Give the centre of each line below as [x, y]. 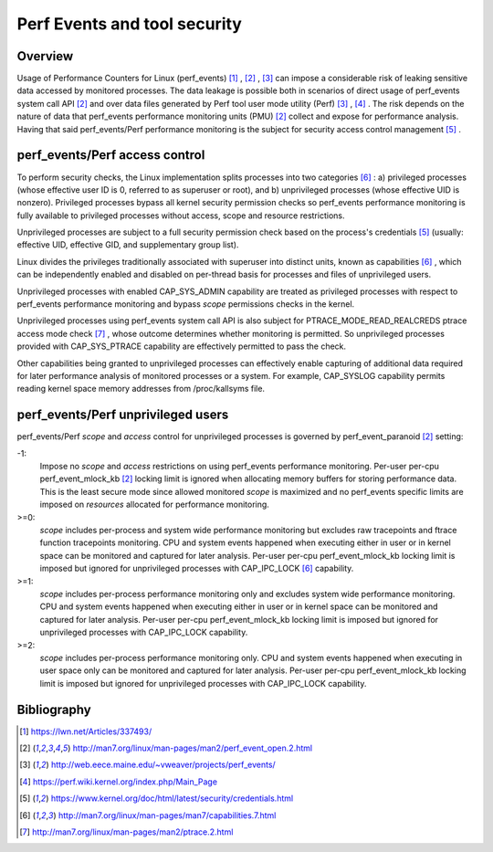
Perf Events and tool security [129, 24]
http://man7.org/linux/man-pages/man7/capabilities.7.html [167, 815]
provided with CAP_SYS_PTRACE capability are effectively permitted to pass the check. [182, 346]
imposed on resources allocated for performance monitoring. [154, 505]
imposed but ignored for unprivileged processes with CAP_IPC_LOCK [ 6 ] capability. [197, 568]
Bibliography [54, 709]
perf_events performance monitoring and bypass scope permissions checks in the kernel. [186, 304]
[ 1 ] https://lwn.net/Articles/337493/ [86, 731]
